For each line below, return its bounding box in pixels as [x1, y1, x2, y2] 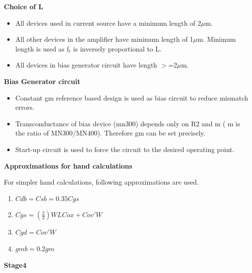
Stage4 [4, 259, 27, 270]
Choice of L [4, 1, 44, 11]
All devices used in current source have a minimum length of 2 [15, 17, 201, 28]
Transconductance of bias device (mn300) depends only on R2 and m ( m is [15, 118, 240, 128]
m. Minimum [197, 34, 236, 44]
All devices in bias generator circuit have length [15, 60, 157, 70]
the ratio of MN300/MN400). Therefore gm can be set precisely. [15, 128, 205, 138]
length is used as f [15, 43, 69, 53]
